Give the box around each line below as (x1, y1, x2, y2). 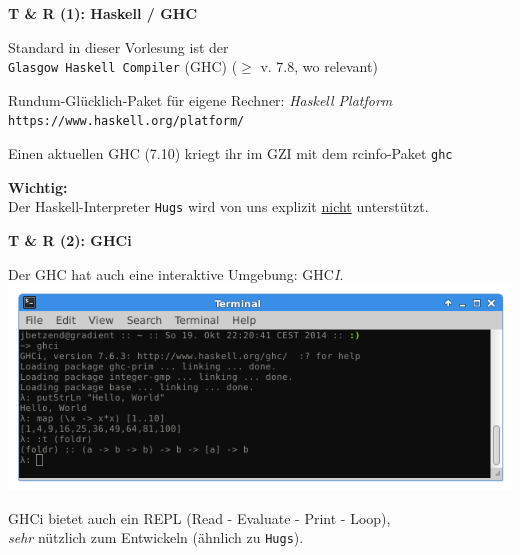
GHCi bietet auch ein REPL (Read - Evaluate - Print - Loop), (8, 507, 391, 528)
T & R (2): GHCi (8, 230, 132, 250)
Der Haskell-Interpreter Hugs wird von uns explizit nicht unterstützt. (8, 196, 429, 217)
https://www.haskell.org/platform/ (8, 114, 245, 129)
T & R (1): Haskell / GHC (8, 3, 198, 23)
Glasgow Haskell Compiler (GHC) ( (8, 56, 238, 77)
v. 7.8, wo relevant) (260, 56, 378, 77)
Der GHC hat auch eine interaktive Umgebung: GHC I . (8, 263, 344, 284)
